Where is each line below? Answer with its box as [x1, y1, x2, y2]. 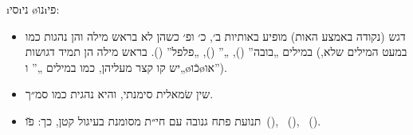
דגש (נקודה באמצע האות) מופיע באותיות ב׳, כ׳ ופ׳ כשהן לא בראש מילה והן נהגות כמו [25, 27, 406, 44]
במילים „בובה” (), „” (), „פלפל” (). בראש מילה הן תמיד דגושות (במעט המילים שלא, [25, 43, 407, 60]
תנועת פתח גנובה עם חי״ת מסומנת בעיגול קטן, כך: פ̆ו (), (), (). [25, 112, 321, 129]
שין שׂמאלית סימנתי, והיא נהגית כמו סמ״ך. [25, 85, 214, 102]
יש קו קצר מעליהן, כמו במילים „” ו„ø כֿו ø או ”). [25, 58, 227, 75]
